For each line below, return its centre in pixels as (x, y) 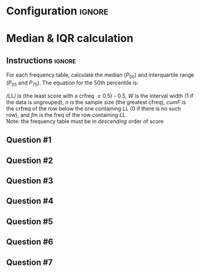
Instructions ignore (41, 60)
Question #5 (30, 221)
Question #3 (30, 181)
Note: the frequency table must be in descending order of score (85, 121)
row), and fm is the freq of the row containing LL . (67, 114)
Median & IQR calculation (70, 39)
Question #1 (29, 140)
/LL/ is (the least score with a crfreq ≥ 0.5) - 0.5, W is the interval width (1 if (100, 96)
